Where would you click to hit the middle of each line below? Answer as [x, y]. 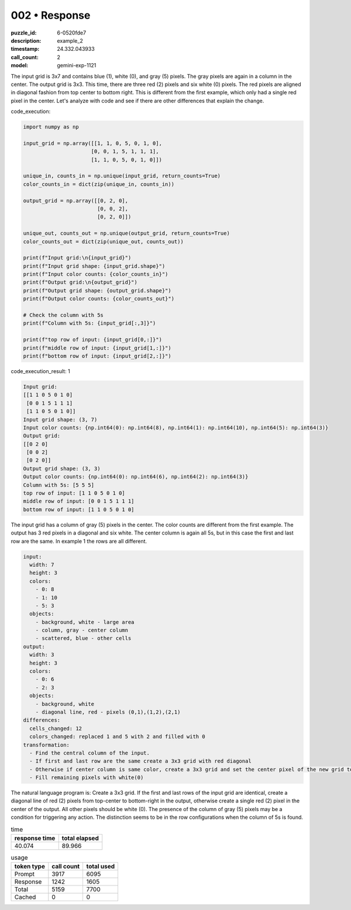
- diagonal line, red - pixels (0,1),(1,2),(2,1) [108, 712]
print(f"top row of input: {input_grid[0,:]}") [92, 340]
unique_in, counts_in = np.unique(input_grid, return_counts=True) [122, 176]
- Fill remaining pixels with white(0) [87, 778]
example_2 [70, 40]
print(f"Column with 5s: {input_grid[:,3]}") [90, 323]
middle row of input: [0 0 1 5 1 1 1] [79, 501]
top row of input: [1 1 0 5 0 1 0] [74, 493]
